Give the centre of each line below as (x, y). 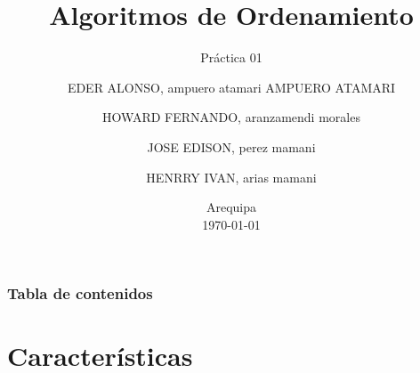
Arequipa (231, 207)
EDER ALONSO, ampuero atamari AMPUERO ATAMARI (231, 87)
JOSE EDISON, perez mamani (231, 146)
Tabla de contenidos (80, 293)
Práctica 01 (231, 57)
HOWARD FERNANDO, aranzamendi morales (231, 117)
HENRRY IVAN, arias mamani (231, 177)
